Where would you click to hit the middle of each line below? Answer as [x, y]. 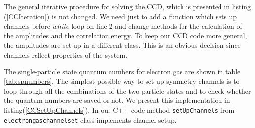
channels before [27, 26]
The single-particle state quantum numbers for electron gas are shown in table [122, 71]
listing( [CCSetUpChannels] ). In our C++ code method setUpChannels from [119, 110]
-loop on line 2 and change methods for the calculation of [156, 26]
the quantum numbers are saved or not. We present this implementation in [117, 100]
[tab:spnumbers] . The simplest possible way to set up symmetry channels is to [122, 81]
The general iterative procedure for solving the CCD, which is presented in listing [127, 6]
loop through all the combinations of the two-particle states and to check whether [127, 90]
